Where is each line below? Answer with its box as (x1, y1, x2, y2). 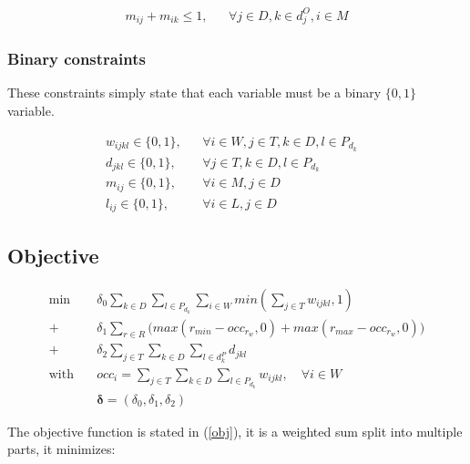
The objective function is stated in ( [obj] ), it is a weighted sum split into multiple (7, 421, 463, 440)
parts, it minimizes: (7, 439, 116, 459)
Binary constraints (7, 47, 146, 70)
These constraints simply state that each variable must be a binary (7, 83, 382, 102)
